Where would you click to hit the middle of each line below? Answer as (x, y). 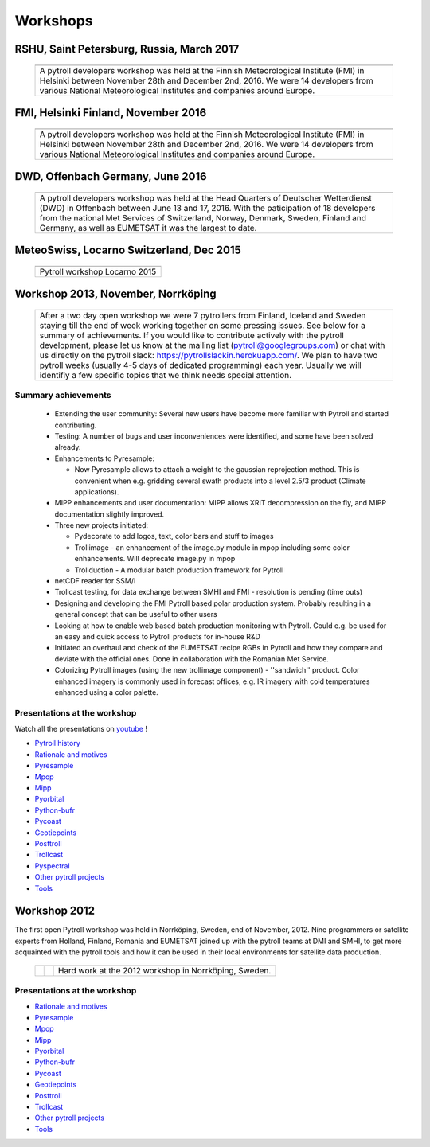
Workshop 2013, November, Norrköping (115, 294)
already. (68, 447)
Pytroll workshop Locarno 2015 (98, 271)
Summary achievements (63, 395)
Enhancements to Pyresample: (105, 458)
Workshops (54, 21)
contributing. (76, 425)
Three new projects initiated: (102, 525)
